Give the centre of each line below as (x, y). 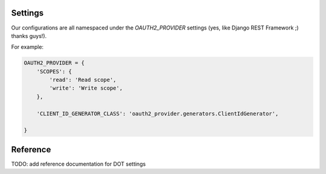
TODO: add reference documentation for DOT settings (78, 164)
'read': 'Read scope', (83, 80)
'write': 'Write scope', (86, 88)
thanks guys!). (29, 36)
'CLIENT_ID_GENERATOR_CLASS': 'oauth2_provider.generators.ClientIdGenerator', (158, 113)
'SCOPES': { (54, 71)
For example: (27, 47)
